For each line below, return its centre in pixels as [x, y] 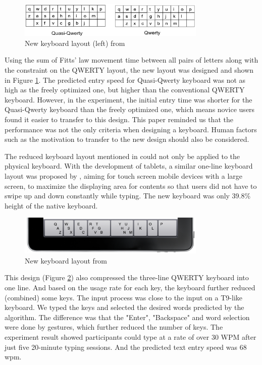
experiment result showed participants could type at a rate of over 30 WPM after [130, 336]
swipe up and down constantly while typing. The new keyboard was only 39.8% [128, 196]
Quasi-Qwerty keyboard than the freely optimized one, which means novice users [130, 109]
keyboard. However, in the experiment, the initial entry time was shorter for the [128, 99]
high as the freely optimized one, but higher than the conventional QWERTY [125, 90]
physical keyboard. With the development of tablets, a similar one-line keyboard [129, 166]
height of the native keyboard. [51, 205]
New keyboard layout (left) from [75, 43]
